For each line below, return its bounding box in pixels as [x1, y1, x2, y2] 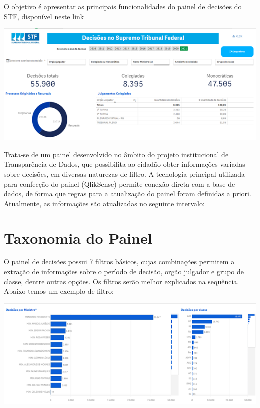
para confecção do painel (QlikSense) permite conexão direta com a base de [4, 178, 235, 189]
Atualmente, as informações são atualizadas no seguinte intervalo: [4, 198, 205, 208]
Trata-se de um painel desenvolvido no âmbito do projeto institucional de [4, 149, 229, 159]
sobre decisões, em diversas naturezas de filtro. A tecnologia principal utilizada [4, 168, 245, 179]
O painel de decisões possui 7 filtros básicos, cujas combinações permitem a [4, 256, 235, 267]
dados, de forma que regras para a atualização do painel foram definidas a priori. [4, 188, 251, 199]
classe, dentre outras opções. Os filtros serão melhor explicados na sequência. [4, 276, 239, 286]
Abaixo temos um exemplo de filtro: [4, 286, 114, 296]
